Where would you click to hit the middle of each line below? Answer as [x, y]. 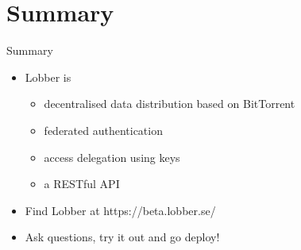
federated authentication [103, 130]
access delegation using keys [112, 157]
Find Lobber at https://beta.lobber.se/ [120, 210]
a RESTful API [82, 184]
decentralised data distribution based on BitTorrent [170, 104]
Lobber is [48, 77]
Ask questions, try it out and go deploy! [122, 237]
